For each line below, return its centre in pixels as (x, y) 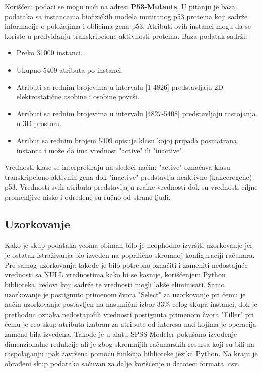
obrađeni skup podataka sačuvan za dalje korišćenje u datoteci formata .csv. (122, 363)
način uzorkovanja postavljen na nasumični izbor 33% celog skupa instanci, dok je (131, 304)
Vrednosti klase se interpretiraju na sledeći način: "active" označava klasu (117, 167)
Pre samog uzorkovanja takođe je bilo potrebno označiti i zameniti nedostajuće (126, 264)
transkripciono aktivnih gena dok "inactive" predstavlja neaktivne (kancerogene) (128, 177)
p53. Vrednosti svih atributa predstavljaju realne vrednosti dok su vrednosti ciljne (131, 187)
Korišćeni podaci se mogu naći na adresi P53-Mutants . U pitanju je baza (120, 6)
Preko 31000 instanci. (49, 53)
